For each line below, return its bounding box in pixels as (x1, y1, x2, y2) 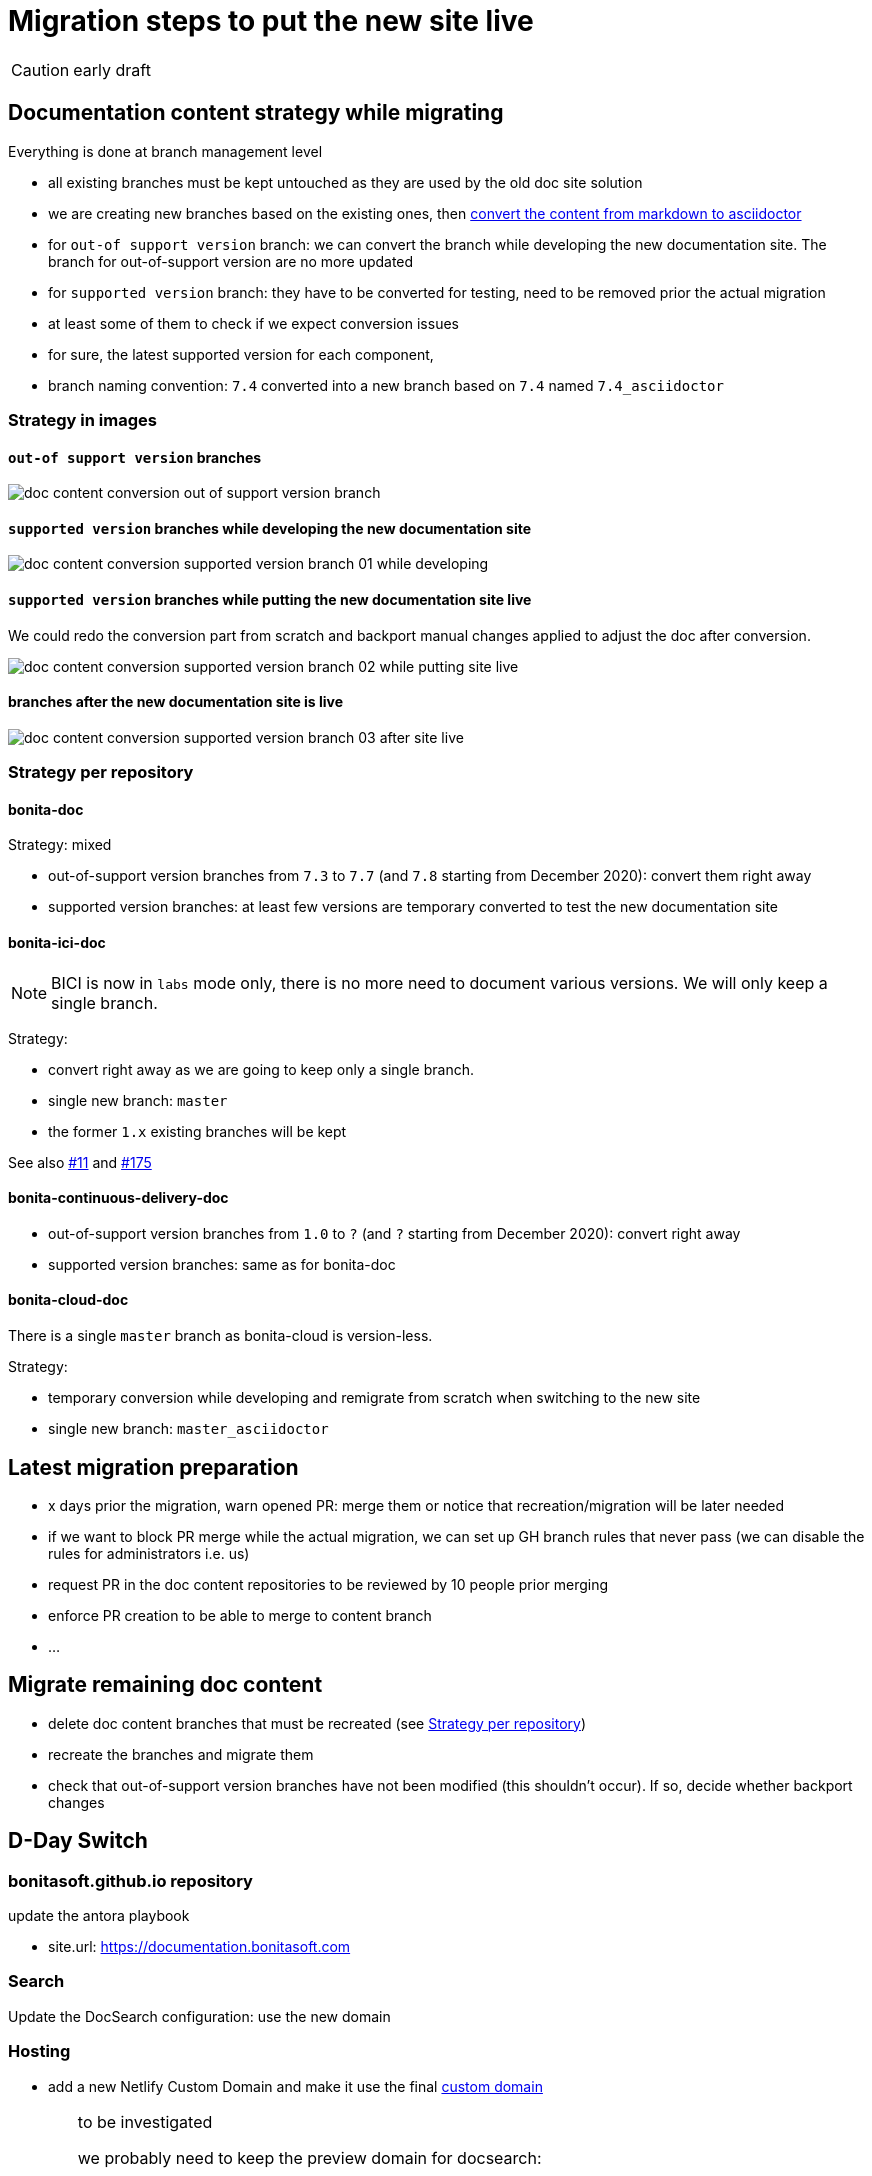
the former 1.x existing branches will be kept (48, 1122, 347, 1140)
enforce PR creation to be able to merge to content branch (48, 1606, 432, 1624)
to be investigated (77, 2111, 213, 2132)
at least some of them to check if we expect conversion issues (48, 314, 459, 332)
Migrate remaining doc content (8, 1672, 323, 1698)
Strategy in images (8, 409, 157, 430)
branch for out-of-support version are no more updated (48, 252, 414, 270)
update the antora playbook (8, 1907, 190, 1924)
